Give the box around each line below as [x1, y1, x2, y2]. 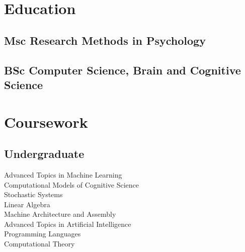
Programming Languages [4, 228, 81, 239]
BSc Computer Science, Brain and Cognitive [4, 62, 241, 77]
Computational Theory [4, 238, 75, 249]
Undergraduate [4, 146, 85, 161]
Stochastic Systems [4, 189, 63, 200]
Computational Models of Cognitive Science [4, 179, 139, 190]
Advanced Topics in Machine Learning [4, 169, 122, 180]
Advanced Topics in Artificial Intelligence [4, 218, 131, 229]
